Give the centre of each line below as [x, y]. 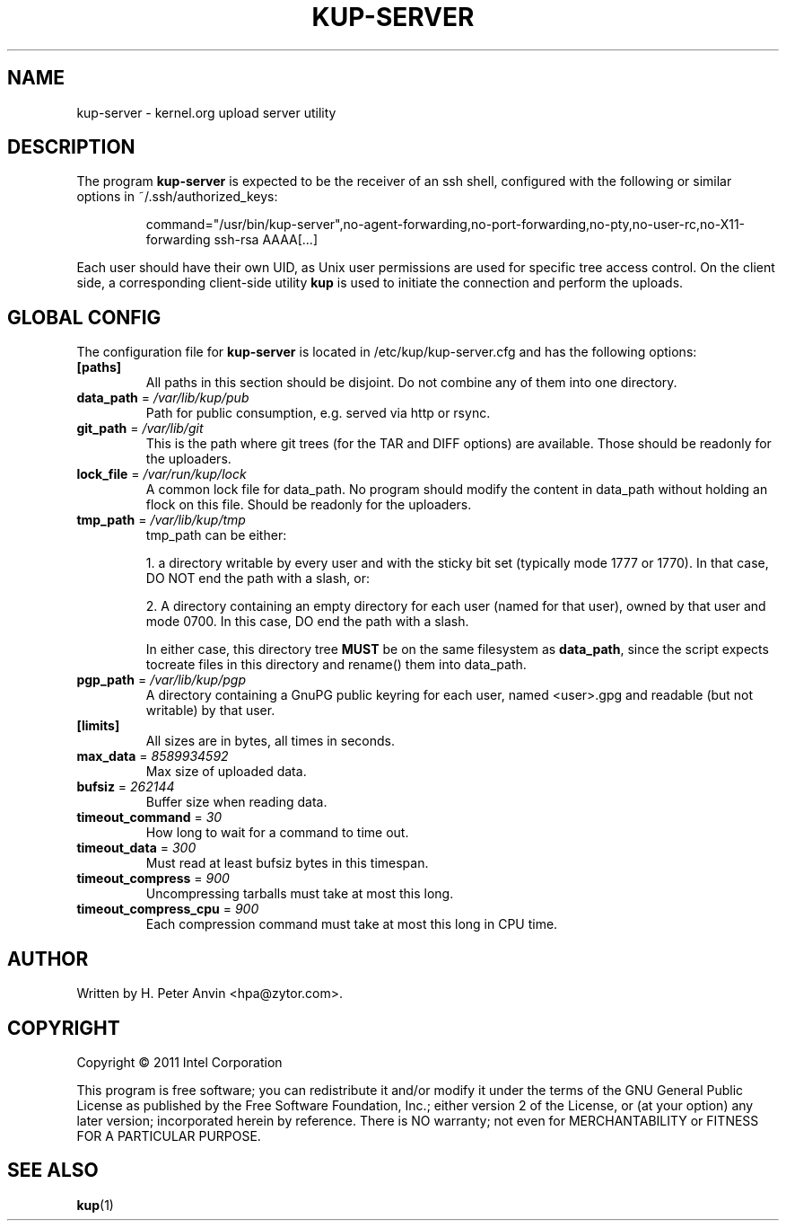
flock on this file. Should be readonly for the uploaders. [309, 505]
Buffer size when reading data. [236, 802]
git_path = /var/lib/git [140, 428]
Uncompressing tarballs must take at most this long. [300, 894]
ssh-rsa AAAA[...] [266, 240]
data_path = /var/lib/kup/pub [163, 398]
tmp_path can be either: [216, 535]
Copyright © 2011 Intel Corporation [179, 1062]
